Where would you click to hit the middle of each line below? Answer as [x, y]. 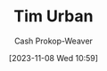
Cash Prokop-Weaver [53, 41]
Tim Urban [53, 16]
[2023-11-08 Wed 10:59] [53, 58]
